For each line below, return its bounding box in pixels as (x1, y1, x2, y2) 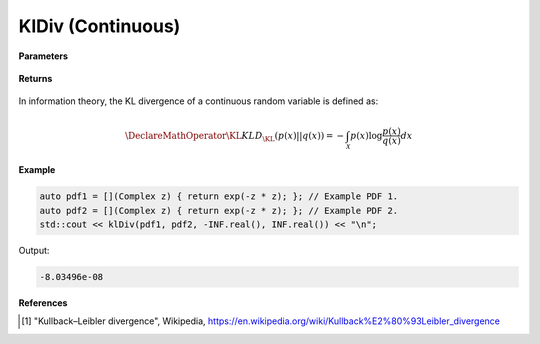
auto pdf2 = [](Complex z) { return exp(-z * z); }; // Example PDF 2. (39, 205, 399, 216)
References (18, 296, 68, 309)
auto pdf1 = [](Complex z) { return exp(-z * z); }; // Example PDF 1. (39, 191, 399, 202)
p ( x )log (350, 130, 383, 141)
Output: (18, 244, 50, 256)
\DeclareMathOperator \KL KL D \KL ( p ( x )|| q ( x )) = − (125, 130, 345, 144)
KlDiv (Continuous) (18, 15, 181, 37)
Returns (18, 72, 53, 84)
